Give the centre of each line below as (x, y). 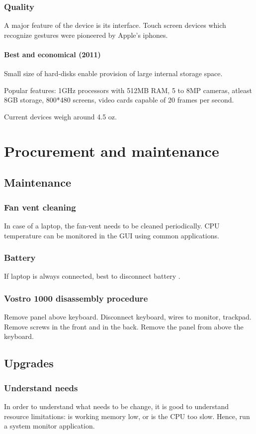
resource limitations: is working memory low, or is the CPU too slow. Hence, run (127, 416)
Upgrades (29, 363)
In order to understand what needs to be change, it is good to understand (116, 406)
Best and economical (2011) (52, 54)
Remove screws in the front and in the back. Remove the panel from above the (124, 326)
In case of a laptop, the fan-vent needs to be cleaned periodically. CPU (112, 225)
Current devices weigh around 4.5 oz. (60, 116)
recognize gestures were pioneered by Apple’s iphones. (86, 35)
